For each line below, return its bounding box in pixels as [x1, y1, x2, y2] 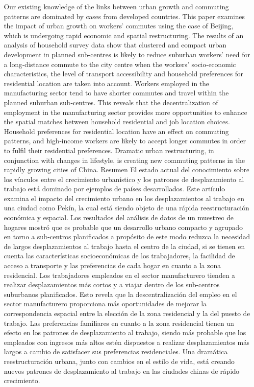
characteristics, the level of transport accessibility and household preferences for [4, 68, 244, 79]
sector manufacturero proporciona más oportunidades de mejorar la [4, 298, 207, 309]
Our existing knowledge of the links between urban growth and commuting [4, 1, 229, 11]
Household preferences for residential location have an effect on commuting [4, 126, 229, 136]
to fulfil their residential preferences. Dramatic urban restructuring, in [4, 145, 214, 155]
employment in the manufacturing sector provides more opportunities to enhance [4, 107, 247, 117]
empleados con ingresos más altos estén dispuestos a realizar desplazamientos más [4, 337, 250, 347]
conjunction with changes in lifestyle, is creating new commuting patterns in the [4, 155, 245, 165]
